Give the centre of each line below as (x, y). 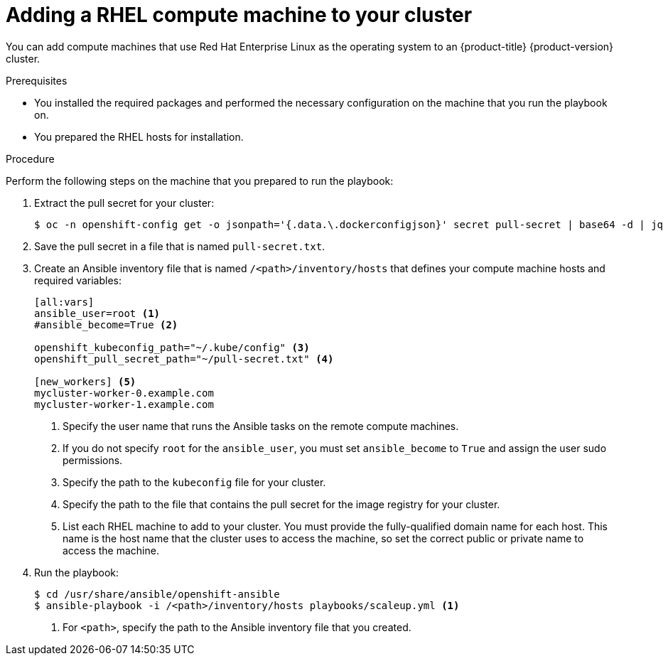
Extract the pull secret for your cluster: (124, 203)
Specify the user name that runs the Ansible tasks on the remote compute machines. (261, 426)
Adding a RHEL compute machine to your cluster (239, 15)
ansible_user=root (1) (97, 313)
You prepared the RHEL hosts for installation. (139, 136)
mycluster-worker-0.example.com (124, 393)
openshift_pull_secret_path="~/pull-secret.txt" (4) (184, 359)
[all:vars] (64, 302)
